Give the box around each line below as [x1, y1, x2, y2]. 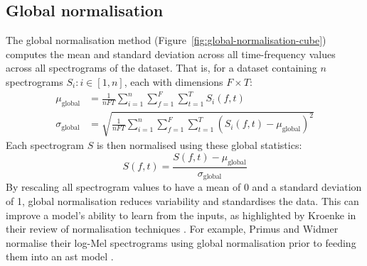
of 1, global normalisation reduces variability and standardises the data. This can [6, 193, 359, 208]
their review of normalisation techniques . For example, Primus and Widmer [6, 221, 339, 236]
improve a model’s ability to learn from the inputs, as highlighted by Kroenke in [6, 207, 356, 222]
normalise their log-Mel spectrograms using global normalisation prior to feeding [6, 235, 356, 250]
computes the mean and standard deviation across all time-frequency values [6, 46, 336, 61]
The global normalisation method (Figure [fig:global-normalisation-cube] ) [6, 33, 326, 48]
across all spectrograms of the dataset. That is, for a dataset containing [6, 60, 317, 75]
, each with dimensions [124, 74, 223, 89]
